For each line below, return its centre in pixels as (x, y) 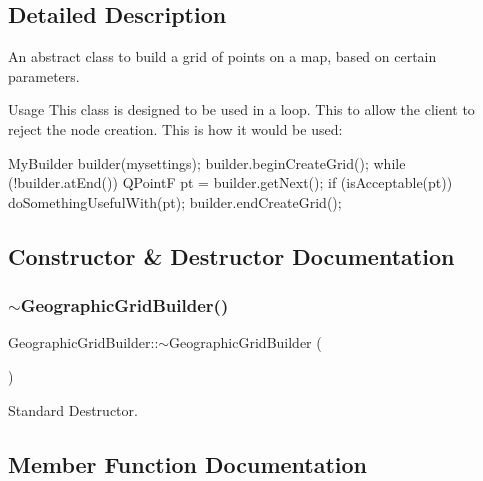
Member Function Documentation (188, 463)
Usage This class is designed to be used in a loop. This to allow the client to (241, 109)
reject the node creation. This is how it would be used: (175, 128)
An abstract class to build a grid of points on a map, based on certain (222, 56)
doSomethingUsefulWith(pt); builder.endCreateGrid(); (175, 201)
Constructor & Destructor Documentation (231, 255)
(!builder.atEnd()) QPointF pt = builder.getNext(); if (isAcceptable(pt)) (230, 182)
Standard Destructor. (73, 409)
